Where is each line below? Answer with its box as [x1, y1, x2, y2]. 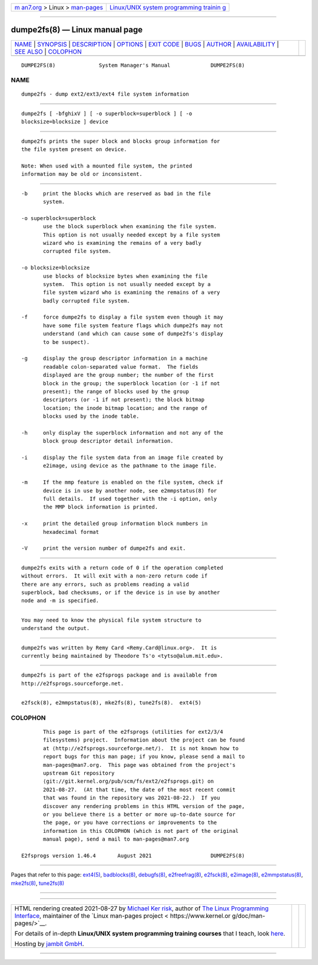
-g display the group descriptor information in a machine [21, 355, 208, 362]
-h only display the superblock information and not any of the [21, 429, 223, 436]
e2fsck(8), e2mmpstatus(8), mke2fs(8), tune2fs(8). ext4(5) [21, 700, 201, 706]
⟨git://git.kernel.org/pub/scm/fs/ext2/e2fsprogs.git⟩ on [43, 778, 214, 785]
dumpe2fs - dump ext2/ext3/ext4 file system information [21, 91, 190, 97]
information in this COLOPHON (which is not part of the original [43, 828, 239, 834]
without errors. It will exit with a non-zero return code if [21, 573, 208, 579]
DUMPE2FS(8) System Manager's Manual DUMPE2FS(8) [21, 62, 245, 68]
